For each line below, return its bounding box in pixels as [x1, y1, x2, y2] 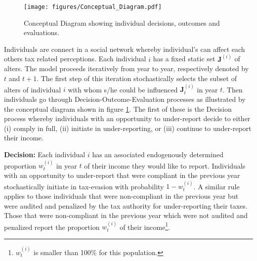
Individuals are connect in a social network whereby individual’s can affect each [4, 43, 245, 54]
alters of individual [4, 84, 61, 94]
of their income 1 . [120, 220, 171, 232]
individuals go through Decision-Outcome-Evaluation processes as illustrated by [4, 94, 246, 104]
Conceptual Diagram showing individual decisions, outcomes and [24, 17, 220, 28]
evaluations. [24, 27, 60, 38]
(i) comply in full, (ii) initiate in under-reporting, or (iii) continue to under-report [4, 123, 252, 133]
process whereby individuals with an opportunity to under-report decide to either [4, 113, 251, 124]
